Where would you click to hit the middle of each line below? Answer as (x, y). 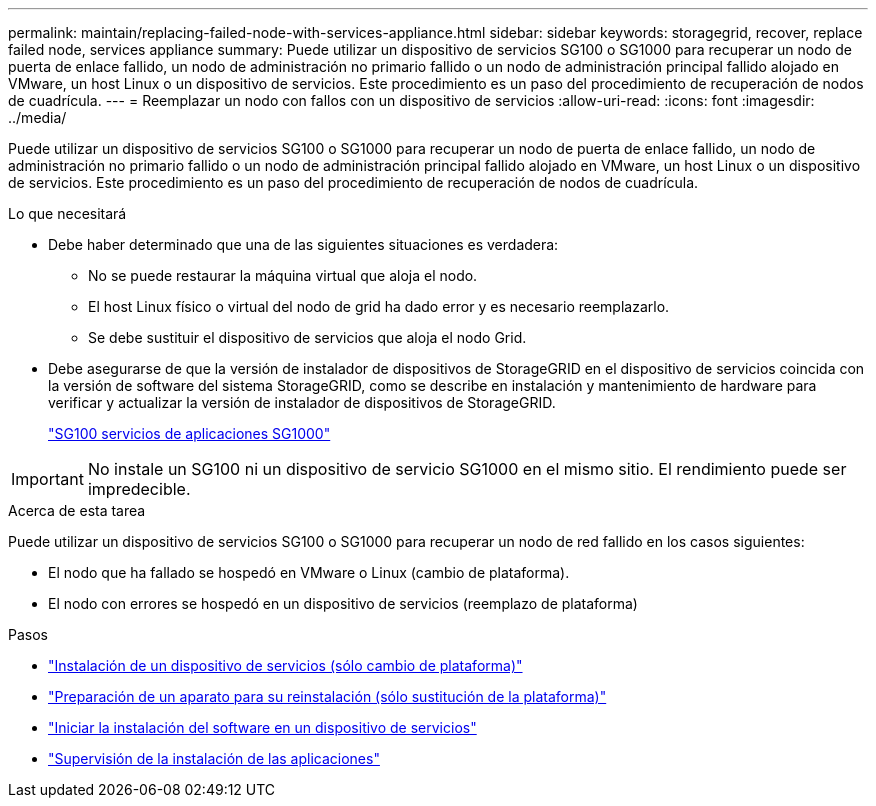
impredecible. (139, 489)
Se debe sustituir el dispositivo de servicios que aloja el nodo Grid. (307, 337)
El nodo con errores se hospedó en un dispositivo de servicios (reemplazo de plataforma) (343, 603)
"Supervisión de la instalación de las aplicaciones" (214, 758)
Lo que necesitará (67, 213)
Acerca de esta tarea (77, 510)
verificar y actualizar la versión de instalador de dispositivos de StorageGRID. (302, 402)
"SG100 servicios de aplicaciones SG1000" (189, 433)
